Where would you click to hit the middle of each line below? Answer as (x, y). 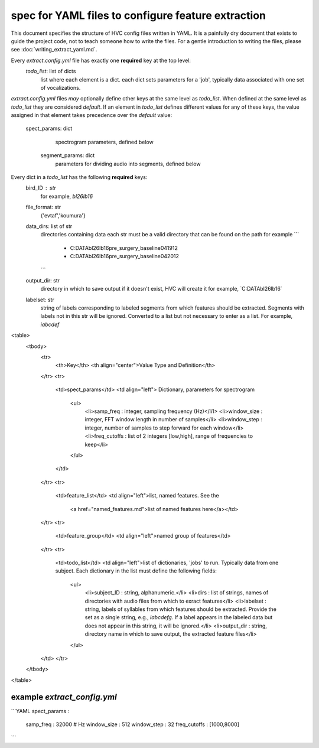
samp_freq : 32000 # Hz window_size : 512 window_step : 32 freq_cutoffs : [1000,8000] (132, 724)
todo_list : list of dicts (51, 71)
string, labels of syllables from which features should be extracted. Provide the (181, 609)
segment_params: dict (68, 155)
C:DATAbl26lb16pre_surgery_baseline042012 (125, 256)
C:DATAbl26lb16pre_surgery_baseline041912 (124, 248)
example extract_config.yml (64, 697)
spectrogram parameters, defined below (104, 142)
